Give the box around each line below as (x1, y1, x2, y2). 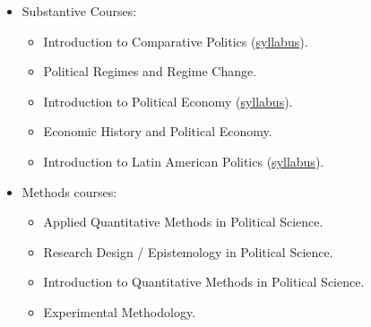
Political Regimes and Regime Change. (43, 62, 257, 81)
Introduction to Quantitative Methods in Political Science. (43, 272, 365, 291)
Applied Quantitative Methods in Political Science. (43, 212, 324, 231)
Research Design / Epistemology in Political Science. (43, 242, 333, 261)
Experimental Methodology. (43, 302, 196, 321)
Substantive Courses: (22, 2, 137, 20)
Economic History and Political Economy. (43, 122, 272, 141)
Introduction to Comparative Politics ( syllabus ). (43, 31, 308, 50)
